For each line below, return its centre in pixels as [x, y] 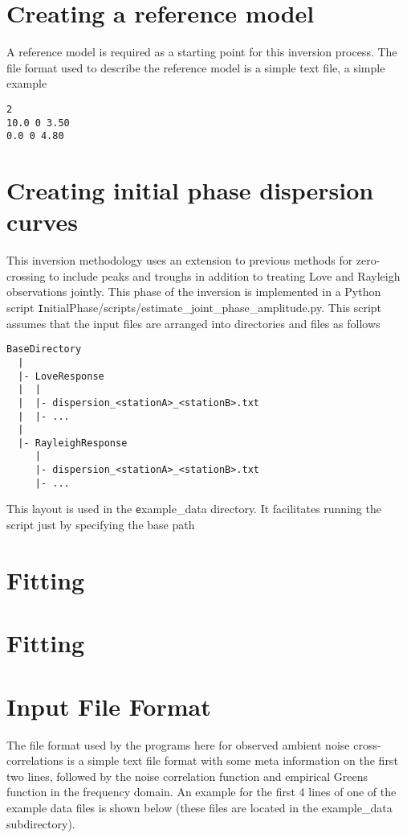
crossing [26, 275]
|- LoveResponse [61, 376]
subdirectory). [41, 823]
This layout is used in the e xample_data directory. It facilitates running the [194, 509]
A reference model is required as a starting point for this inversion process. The [202, 52]
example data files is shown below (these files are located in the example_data [199, 807]
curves [43, 222]
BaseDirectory [44, 349]
